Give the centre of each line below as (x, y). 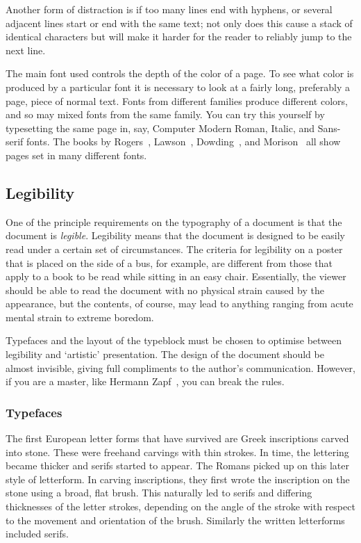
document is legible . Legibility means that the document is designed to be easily (175, 235)
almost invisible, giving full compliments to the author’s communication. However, (180, 367)
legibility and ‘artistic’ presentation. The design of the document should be (165, 354)
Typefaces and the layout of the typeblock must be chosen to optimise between (174, 340)
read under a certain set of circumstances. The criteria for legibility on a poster (174, 249)
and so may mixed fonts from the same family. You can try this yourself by (165, 114)
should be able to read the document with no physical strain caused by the (165, 290)
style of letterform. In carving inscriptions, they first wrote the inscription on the (178, 479)
